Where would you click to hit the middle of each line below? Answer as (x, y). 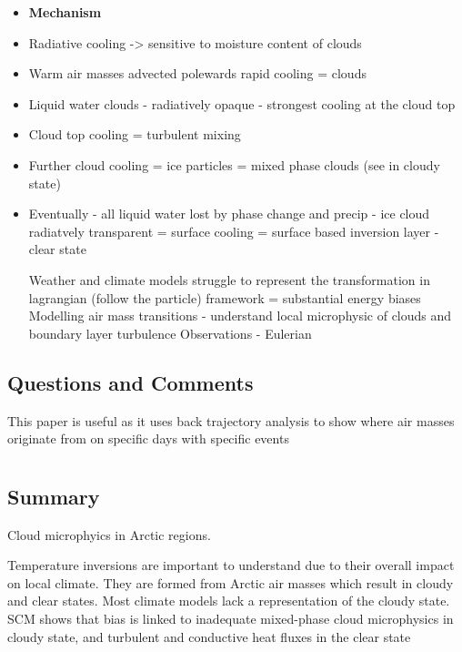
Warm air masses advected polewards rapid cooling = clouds (197, 73)
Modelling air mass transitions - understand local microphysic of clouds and (240, 316)
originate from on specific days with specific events (148, 438)
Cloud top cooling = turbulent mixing (135, 134)
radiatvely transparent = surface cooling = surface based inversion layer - (234, 231)
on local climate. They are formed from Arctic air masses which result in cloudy (231, 582)
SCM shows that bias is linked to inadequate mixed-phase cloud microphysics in (231, 619)
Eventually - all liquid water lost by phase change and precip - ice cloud (229, 214)
